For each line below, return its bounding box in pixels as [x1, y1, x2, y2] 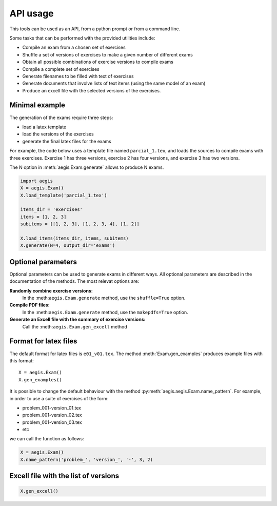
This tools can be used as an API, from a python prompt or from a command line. [9, 26, 181, 32]
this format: [9, 357, 34, 364]
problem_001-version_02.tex [22, 412, 82, 418]
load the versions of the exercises [22, 131, 94, 137]
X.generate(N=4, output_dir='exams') [20, 243, 115, 248]
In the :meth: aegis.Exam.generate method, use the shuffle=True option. [22, 295, 186, 301]
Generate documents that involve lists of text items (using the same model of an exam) [22, 80, 206, 87]
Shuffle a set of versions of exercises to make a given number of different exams [22, 51, 193, 57]
